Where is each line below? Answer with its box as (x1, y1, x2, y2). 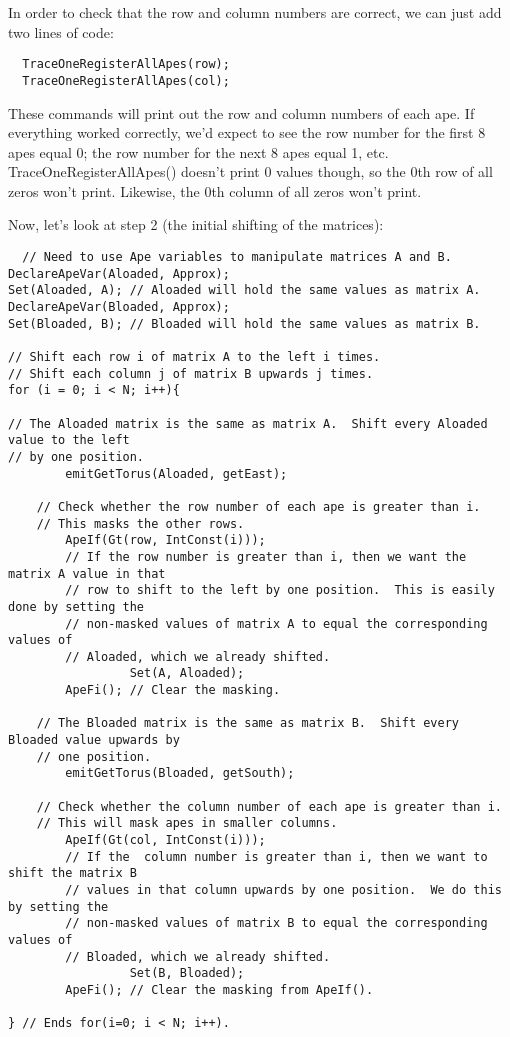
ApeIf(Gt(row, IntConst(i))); (65, 533, 266, 548)
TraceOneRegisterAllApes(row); (22, 57, 230, 72)
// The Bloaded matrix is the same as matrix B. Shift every (36, 716, 460, 731)
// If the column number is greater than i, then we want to (65, 849, 488, 864)
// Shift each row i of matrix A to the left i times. (8, 350, 381, 364)
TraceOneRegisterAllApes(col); (22, 73, 230, 88)
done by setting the (8, 599, 145, 614)
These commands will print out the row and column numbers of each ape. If (8, 102, 475, 123)
